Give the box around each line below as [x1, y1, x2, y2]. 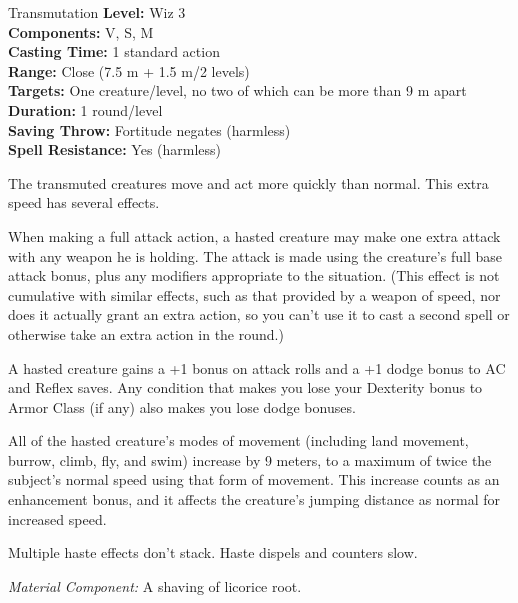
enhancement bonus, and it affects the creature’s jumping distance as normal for [8, 489, 501, 510]
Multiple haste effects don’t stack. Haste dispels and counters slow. [8, 542, 418, 563]
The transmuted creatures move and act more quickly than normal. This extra [8, 172, 489, 193]
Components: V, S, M [8, 21, 154, 42]
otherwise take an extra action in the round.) [8, 323, 284, 344]
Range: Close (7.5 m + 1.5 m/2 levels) [8, 60, 250, 81]
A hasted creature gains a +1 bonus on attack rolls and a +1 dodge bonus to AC [8, 357, 506, 378]
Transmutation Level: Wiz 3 [8, 2, 186, 22]
